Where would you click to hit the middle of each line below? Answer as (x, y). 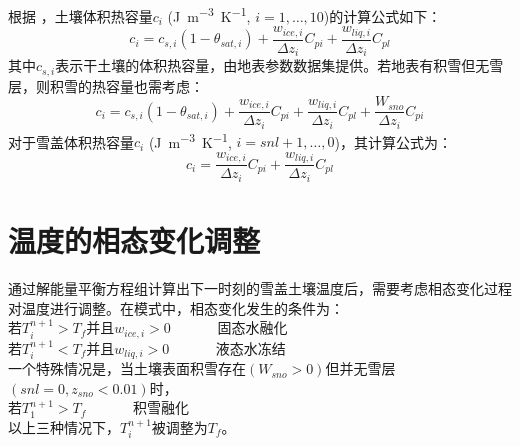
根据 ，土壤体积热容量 (80, 15)
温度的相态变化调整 (134, 240)
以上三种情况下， (64, 426)
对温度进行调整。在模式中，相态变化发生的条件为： (176, 307)
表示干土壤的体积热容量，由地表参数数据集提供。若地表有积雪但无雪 (279, 65)
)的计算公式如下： (382, 15)
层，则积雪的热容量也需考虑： (106, 85)
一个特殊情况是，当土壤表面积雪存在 (127, 368)
